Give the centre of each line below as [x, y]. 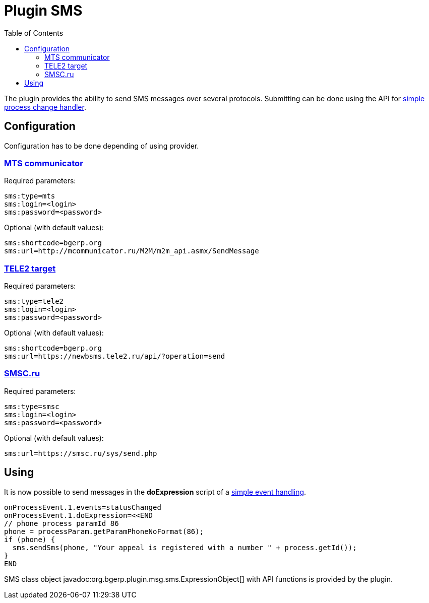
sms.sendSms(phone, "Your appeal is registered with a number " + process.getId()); [185, 547]
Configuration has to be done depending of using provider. [102, 146]
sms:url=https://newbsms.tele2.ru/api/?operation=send [115, 356]
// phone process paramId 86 [62, 523]
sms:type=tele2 [34, 301]
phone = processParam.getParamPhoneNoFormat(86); [104, 531]
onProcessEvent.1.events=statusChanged [83, 507]
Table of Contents [34, 33]
